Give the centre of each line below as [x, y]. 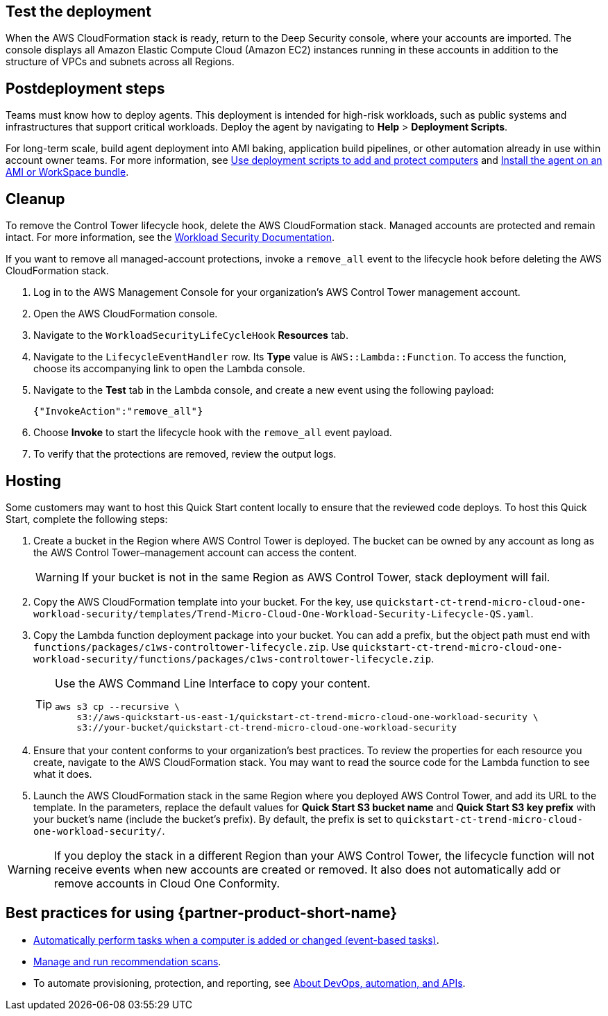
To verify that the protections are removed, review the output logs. [185, 454]
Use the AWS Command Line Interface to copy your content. [213, 683]
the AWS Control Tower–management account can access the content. [195, 552]
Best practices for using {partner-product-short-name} [202, 913]
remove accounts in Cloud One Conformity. [167, 883]
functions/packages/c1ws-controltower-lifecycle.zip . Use [192, 647]
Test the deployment [78, 11]
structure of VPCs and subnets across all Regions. [120, 62]
